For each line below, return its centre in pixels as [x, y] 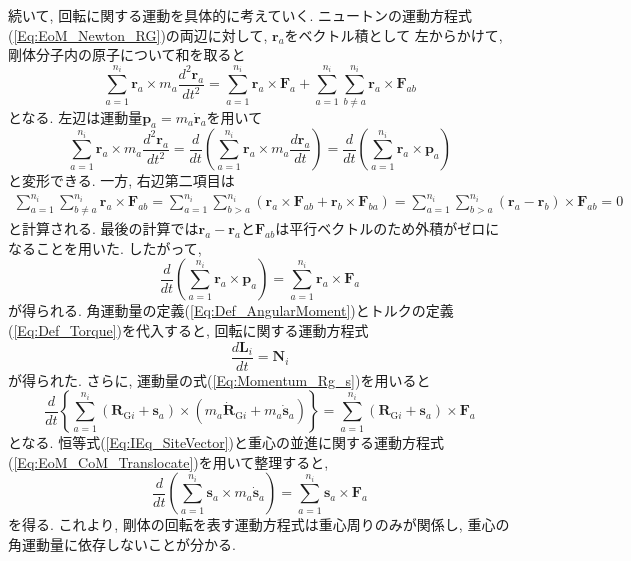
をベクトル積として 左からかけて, [393, 34]
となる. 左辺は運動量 [75, 116]
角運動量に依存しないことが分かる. [122, 544]
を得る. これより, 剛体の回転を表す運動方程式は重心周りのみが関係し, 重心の [259, 524]
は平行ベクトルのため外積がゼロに [387, 228]
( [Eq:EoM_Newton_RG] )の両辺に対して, [138, 34]
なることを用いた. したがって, [105, 247]
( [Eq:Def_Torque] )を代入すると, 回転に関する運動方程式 [188, 330]
